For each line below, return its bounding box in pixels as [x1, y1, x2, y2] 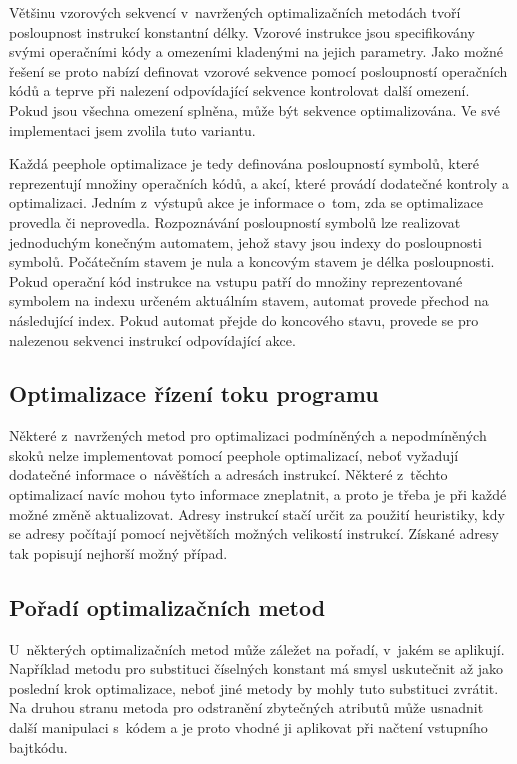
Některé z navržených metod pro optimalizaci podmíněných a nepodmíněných [9, 425, 487, 446]
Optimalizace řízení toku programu [9, 378, 379, 409]
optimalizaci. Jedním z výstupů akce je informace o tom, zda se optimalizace [9, 192, 484, 213]
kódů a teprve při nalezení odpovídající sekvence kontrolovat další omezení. [9, 80, 470, 101]
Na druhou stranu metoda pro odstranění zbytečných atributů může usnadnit [9, 697, 484, 718]
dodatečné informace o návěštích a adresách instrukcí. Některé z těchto [9, 464, 448, 485]
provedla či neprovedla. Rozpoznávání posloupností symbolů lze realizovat [9, 211, 461, 232]
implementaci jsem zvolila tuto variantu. [9, 119, 256, 140]
